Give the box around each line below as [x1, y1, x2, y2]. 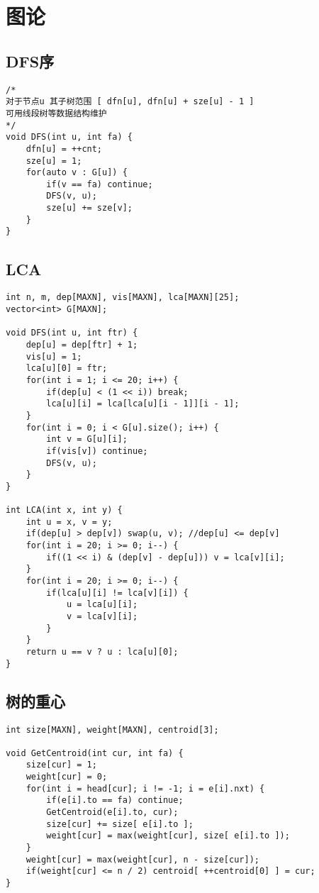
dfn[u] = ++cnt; [26, 143, 103, 154]
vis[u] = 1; [26, 351, 82, 362]
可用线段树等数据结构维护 [6, 108, 107, 118]
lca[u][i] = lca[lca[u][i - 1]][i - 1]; [46, 399, 240, 409]
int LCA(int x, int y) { [6, 505, 123, 516]
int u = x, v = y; [26, 516, 113, 527]
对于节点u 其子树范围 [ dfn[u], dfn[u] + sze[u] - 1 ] [6, 96, 254, 107]
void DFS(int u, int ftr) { [6, 328, 138, 338]
